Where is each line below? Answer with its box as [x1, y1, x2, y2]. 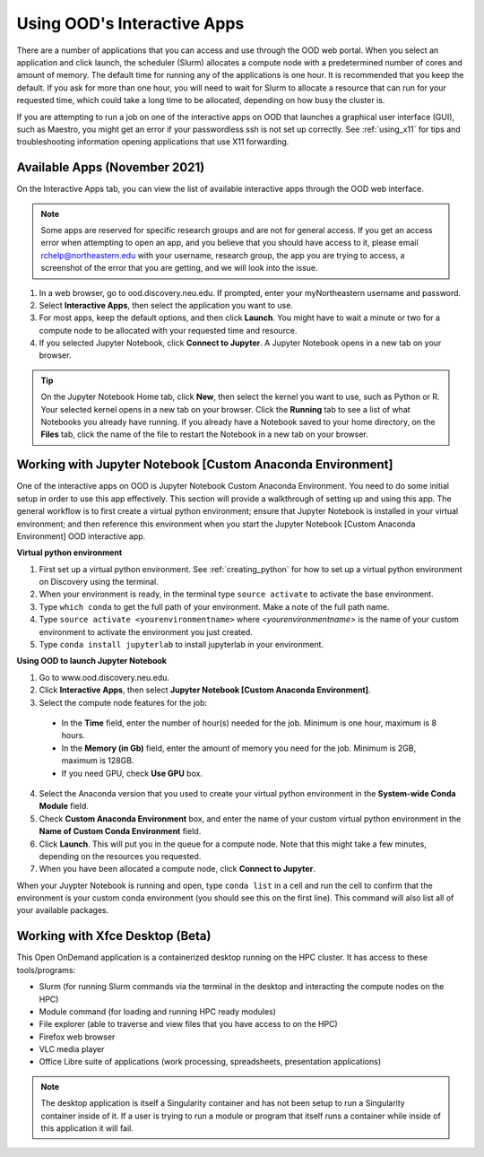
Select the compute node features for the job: [39, 697, 208, 708]
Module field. [39, 801, 89, 812]
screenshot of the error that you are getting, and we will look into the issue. [40, 263, 318, 274]
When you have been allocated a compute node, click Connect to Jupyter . [39, 864, 315, 874]
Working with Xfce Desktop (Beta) [16, 928, 212, 944]
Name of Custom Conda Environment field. [39, 826, 202, 837]
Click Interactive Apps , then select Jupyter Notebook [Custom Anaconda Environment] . [39, 684, 371, 695]
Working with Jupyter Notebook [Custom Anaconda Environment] [16, 457, 393, 473]
